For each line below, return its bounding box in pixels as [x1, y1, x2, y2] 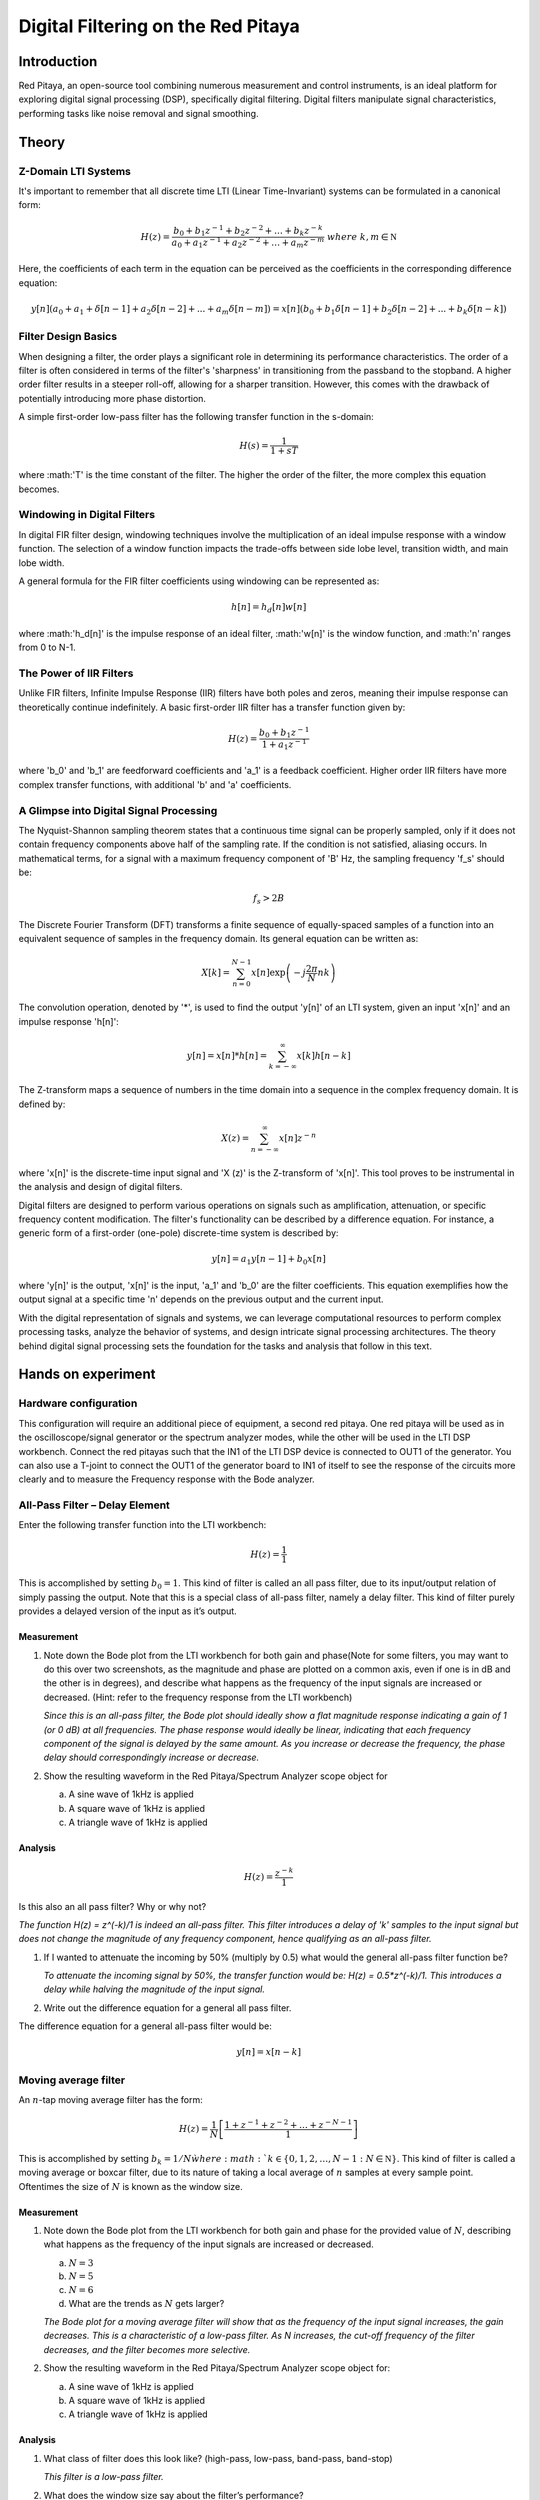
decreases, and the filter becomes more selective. [43, 2343, 251, 2355]
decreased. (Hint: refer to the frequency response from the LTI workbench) [43, 1691, 353, 1703]
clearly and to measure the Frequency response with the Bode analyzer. [18, 1473, 315, 1485]
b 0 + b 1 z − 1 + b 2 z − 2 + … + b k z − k [173, 223, 324, 239]
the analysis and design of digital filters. [18, 1181, 184, 1193]
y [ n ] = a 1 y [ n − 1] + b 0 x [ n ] [211, 1253, 327, 1267]
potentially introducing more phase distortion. [18, 392, 207, 404]
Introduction [18, 53, 98, 70]
